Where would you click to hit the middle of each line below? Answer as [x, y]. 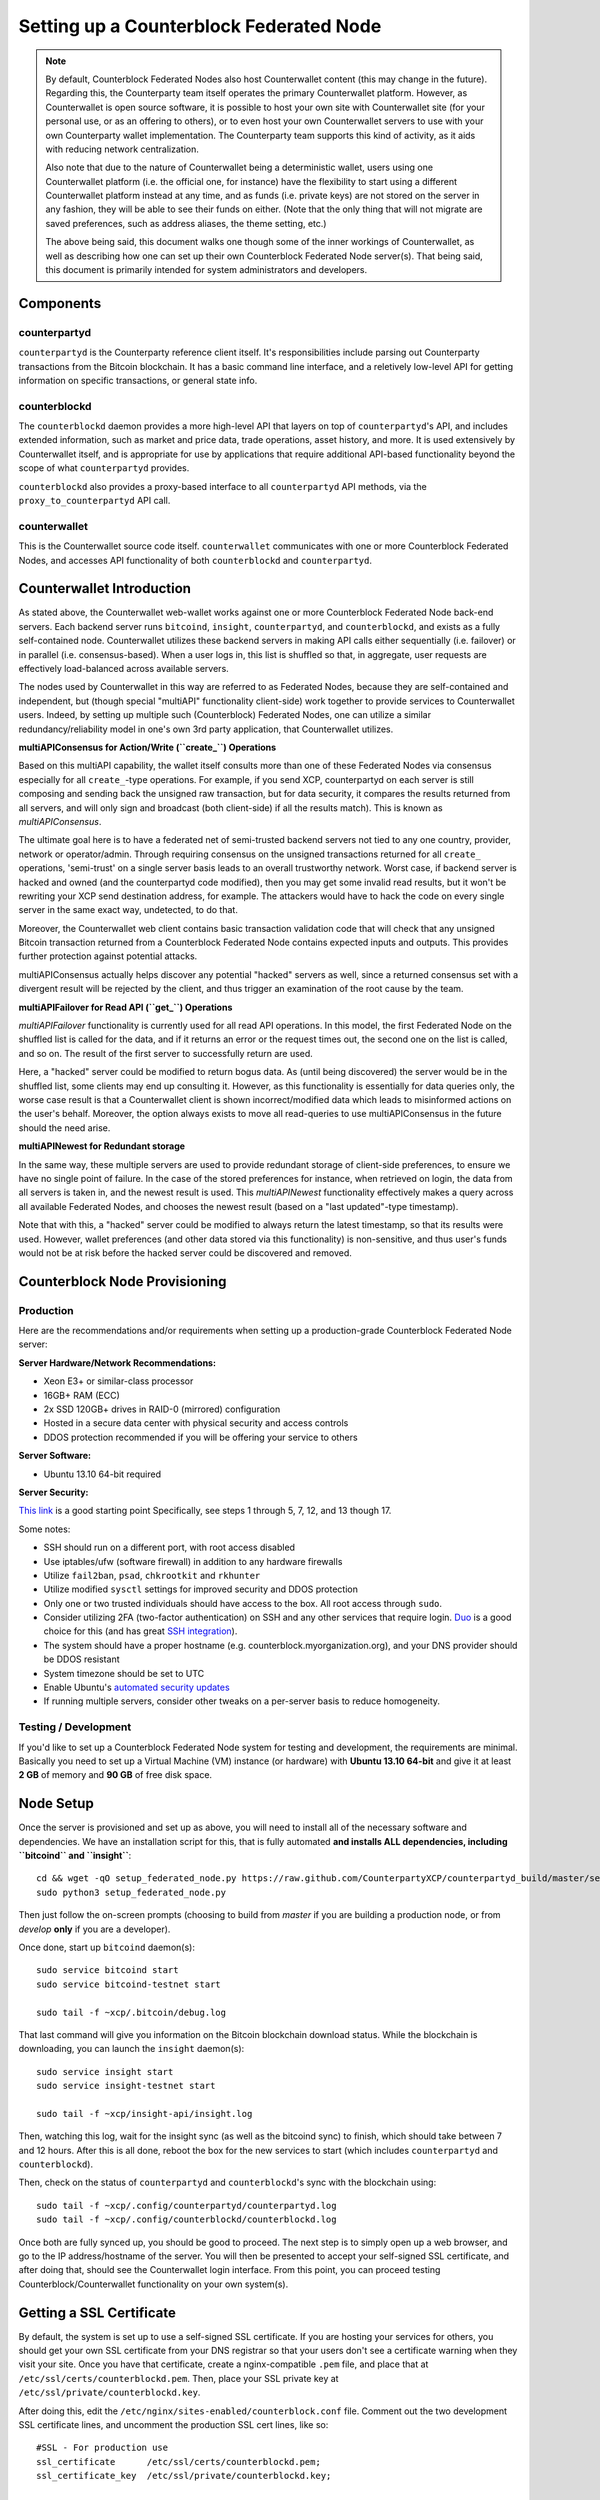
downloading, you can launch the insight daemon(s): [131, 2049]
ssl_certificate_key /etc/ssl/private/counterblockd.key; [184, 2476]
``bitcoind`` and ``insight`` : [75, 1856]
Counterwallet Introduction [105, 588]
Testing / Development [75, 1727]
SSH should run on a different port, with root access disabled [169, 1547]
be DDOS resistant [81, 1659]
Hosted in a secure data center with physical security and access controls [196, 1423]
